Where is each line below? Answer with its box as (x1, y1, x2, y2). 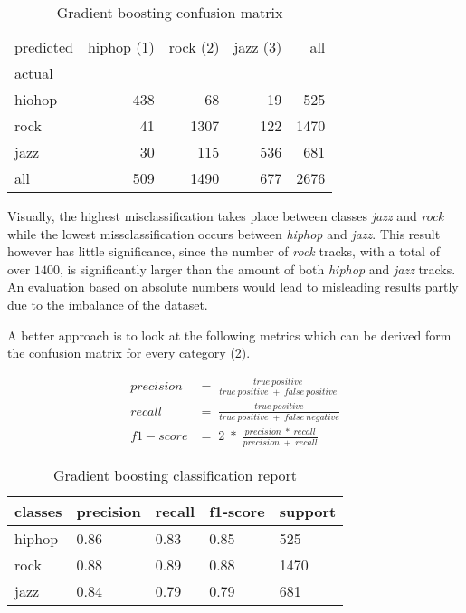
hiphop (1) (87, 36, 155, 57)
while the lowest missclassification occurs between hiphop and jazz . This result (7, 224, 441, 243)
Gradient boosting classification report (53, 464, 298, 485)
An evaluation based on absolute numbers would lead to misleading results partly (7, 277, 459, 296)
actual (14, 62, 53, 83)
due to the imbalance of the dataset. (7, 294, 208, 313)
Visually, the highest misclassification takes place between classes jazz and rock (7, 206, 444, 225)
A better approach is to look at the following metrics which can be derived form (7, 325, 452, 344)
